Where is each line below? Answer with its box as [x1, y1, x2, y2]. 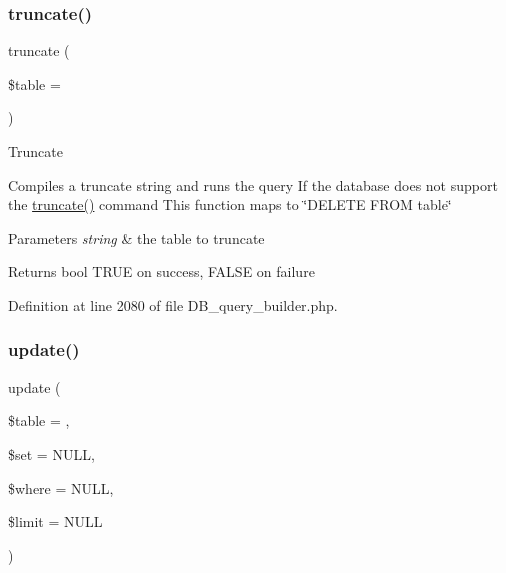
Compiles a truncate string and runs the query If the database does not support [8, 174, 498, 195]
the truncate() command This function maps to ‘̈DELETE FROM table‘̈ [8, 194, 452, 215]
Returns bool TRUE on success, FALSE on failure [8, 261, 315, 282]
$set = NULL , [8, 443, 95, 464]
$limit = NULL [8, 511, 103, 532]
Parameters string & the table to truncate [8, 227, 265, 248]
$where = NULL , [8, 477, 114, 498]
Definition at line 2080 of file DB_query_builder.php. [8, 294, 338, 315]
